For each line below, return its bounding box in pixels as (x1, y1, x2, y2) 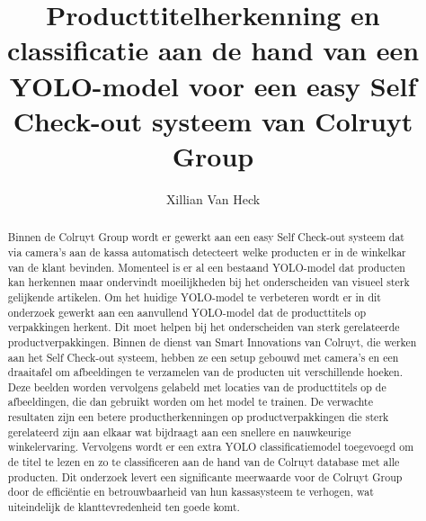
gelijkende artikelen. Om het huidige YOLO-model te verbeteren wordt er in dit (7, 289, 381, 304)
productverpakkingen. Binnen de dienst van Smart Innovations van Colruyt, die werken (7, 334, 417, 349)
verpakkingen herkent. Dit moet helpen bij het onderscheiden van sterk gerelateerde (7, 319, 400, 335)
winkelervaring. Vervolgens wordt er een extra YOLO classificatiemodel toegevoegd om (7, 439, 414, 454)
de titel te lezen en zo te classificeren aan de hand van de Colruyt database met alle (7, 454, 400, 470)
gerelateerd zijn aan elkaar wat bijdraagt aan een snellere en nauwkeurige (7, 424, 351, 439)
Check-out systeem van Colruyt (13, 102, 413, 139)
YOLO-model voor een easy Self (9, 67, 417, 103)
